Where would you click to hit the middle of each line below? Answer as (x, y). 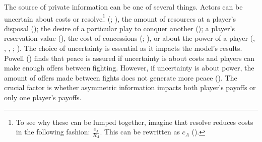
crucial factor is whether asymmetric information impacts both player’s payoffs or (130, 87)
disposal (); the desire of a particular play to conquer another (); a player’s (119, 28)
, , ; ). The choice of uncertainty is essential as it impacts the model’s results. (123, 48)
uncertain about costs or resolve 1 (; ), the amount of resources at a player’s (120, 18)
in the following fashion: (53, 132)
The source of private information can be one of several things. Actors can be (123, 7)
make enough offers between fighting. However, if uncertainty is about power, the (129, 68)
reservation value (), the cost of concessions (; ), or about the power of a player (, (129, 38)
